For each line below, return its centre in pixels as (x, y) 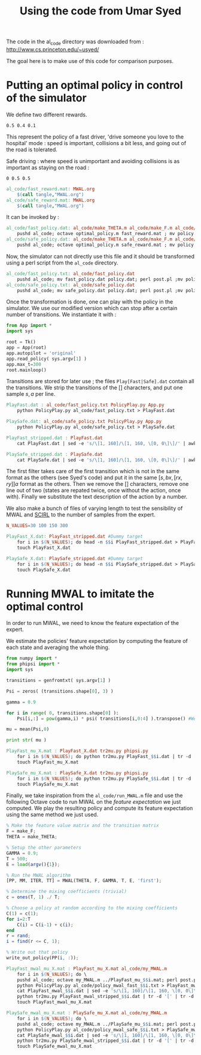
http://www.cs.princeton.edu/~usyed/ (53, 49)
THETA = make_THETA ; (32, 837)
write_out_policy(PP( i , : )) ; (42, 958)
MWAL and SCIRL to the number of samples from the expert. (81, 515)
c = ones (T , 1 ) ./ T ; (33, 897)
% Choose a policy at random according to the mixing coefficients (92, 908)
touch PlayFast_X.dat (44, 548)
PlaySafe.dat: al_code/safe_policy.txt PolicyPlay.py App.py (84, 422)
